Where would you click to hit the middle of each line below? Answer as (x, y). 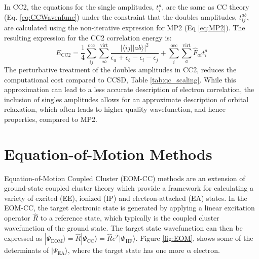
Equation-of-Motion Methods (108, 154)
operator (17, 218)
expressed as (23, 238)
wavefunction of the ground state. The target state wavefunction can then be (123, 227)
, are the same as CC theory (206, 7)
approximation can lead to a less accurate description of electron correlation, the (129, 89)
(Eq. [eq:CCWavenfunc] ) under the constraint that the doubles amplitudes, (121, 16)
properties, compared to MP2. (51, 119)
